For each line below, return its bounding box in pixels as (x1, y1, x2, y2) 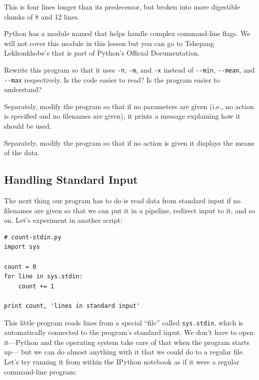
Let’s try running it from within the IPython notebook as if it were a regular (4, 356, 239, 367)
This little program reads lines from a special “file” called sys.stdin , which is (4, 317, 243, 327)
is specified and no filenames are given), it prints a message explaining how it (4, 111, 240, 121)
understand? (4, 84, 42, 95)
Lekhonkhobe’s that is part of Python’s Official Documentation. (4, 48, 200, 58)
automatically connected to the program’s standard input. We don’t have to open (4, 327, 254, 337)
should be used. (4, 121, 51, 131)
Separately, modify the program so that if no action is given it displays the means (4, 137, 254, 148)
